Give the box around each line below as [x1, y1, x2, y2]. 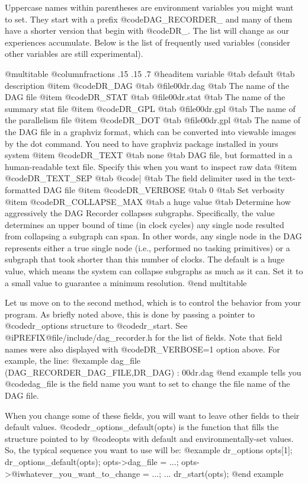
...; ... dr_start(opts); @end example [152, 467, 284, 479]
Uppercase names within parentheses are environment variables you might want [5, 1, 294, 13]
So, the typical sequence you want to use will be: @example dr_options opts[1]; [5, 444, 293, 456]
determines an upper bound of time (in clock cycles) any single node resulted [5, 218, 284, 230]
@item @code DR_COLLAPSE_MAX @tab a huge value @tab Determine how [5, 195, 291, 207]
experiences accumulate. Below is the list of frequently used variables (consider [5, 36, 290, 48]
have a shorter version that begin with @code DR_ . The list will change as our [5, 24, 289, 37]
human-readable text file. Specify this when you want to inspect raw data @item [5, 160, 297, 172]
